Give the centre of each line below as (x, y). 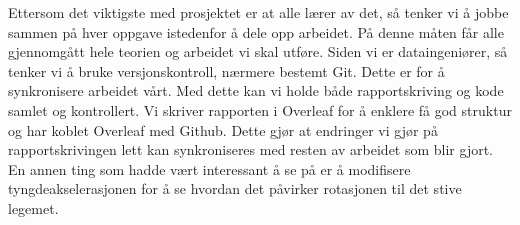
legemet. (33, 207)
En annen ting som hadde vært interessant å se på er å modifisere (209, 168)
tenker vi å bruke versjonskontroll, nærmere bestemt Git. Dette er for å (226, 70)
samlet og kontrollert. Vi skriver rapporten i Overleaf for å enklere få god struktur (260, 109)
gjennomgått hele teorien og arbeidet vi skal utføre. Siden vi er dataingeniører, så (258, 51)
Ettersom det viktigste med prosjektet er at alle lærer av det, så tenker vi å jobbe (258, 12)
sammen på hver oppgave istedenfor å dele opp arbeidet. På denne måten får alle (256, 31)
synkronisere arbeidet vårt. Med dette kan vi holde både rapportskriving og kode (256, 90)
